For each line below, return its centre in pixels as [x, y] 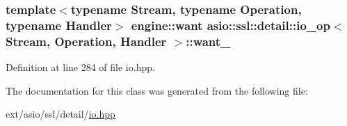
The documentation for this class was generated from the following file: [157, 90]
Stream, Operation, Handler [86, 41]
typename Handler [59, 25]
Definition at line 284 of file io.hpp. [80, 67]
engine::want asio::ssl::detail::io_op [231, 25]
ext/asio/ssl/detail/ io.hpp [60, 114]
